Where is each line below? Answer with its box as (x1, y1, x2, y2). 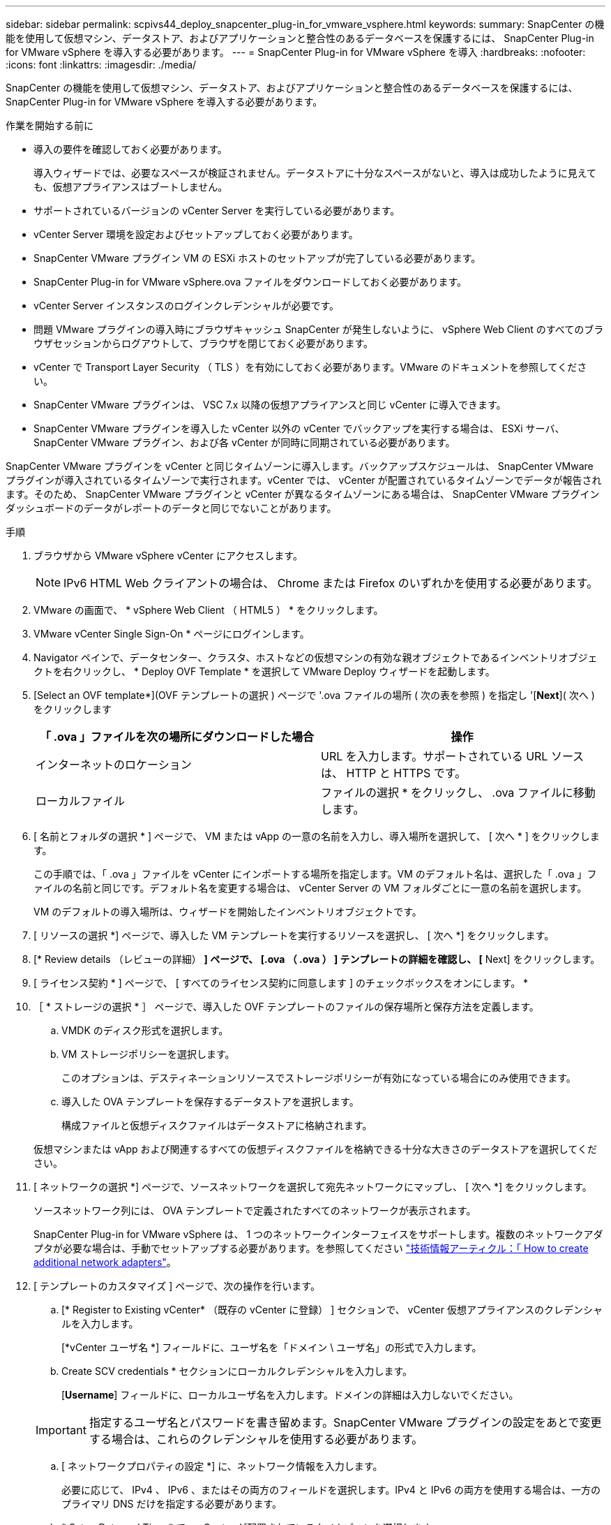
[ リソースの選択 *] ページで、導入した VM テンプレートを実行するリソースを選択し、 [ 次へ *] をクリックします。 (33, 929, 555, 941)
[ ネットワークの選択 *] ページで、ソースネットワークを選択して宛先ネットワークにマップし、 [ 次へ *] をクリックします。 (33, 1181, 592, 1193)
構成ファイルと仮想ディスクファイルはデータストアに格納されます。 (61, 1119, 372, 1131)
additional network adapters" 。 (33, 1256, 176, 1268)
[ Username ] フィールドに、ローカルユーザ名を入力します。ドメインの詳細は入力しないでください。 (61, 1389, 519, 1401)
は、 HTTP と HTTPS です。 (321, 766, 467, 780)
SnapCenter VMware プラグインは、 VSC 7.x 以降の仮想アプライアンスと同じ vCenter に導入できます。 (33, 399, 506, 411)
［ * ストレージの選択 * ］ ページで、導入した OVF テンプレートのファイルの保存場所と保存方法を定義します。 (33, 1001, 539, 1012)
